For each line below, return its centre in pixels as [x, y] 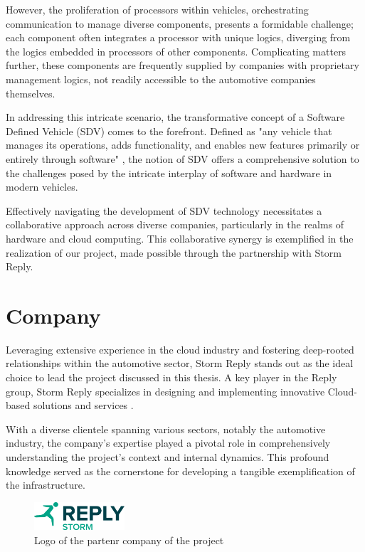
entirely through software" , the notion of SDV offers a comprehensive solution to [182, 158]
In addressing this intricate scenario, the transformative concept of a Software [175, 117]
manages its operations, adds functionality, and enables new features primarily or [183, 145]
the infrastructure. [46, 485]
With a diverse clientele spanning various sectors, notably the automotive [166, 429]
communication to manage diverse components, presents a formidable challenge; [180, 23]
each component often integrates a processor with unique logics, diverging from [178, 37]
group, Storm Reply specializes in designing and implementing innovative [165, 391]
